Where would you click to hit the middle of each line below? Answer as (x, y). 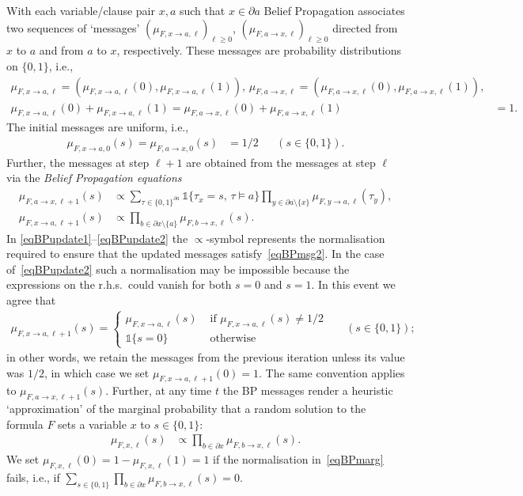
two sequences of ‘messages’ (73, 27)
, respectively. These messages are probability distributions (259, 50)
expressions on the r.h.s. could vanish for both (119, 284)
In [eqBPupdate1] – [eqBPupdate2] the (97, 238)
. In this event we (353, 284)
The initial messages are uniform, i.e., (98, 127)
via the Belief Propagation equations (94, 178)
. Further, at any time (159, 390)
